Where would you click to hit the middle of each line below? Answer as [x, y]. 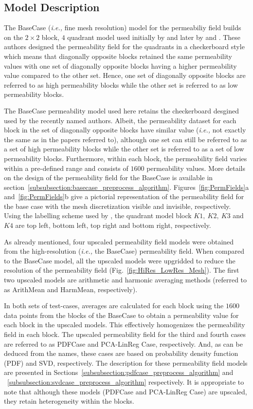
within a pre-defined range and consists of [66, 168]
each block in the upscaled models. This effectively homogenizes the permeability [125, 325]
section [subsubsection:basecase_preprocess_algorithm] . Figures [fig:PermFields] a [126, 187]
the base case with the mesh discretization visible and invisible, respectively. [117, 206]
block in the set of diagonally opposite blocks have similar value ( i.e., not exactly [125, 130]
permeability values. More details [196, 168]
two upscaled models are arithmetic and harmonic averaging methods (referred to [126, 280]
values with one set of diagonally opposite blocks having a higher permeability [120, 65]
